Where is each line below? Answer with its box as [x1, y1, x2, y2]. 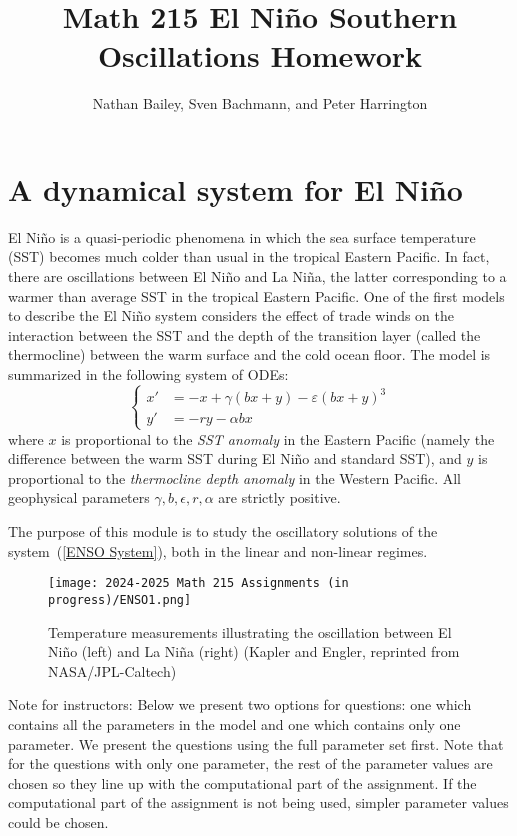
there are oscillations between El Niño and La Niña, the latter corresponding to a [8, 266, 507, 287]
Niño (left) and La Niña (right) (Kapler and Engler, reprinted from [48, 641, 460, 662]
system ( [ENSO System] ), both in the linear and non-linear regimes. [8, 540, 428, 561]
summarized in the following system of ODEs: [8, 364, 289, 384]
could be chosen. [8, 811, 109, 832]
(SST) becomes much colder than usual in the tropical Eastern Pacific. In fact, [8, 246, 490, 267]
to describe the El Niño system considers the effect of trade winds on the [8, 305, 454, 326]
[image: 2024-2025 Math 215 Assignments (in [48, 576, 349, 591]
